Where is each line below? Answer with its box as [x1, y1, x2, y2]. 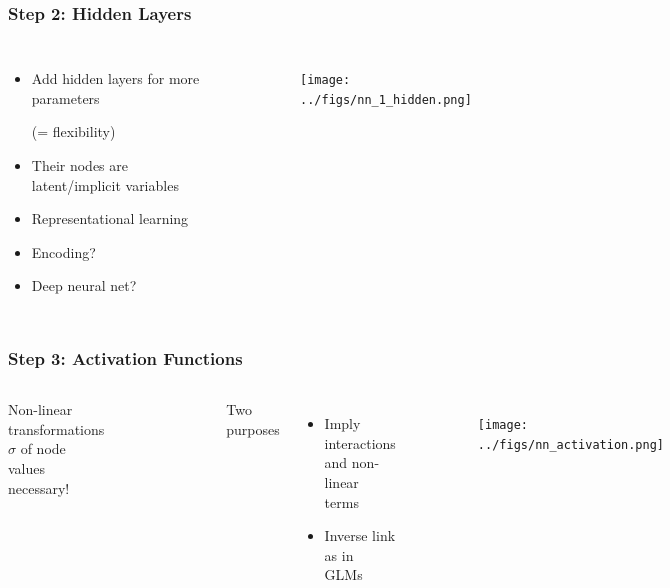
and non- [324, 452, 380, 473]
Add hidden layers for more [31, 68, 200, 89]
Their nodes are [31, 155, 129, 175]
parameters [31, 87, 100, 108]
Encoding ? [31, 241, 96, 262]
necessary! [8, 477, 70, 498]
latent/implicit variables [31, 174, 179, 195]
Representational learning [31, 208, 189, 229]
